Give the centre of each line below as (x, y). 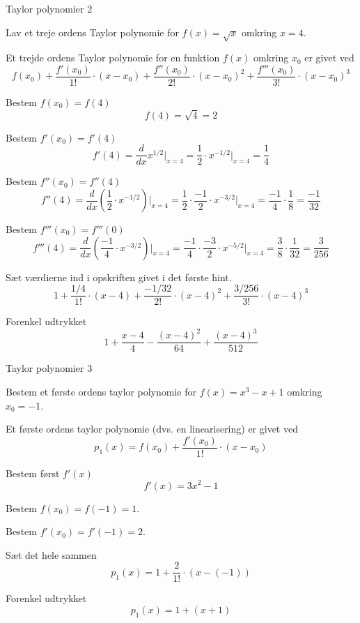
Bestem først (33, 473)
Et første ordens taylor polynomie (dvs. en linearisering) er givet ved (152, 429)
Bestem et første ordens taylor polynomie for (101, 392)
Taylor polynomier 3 (49, 368)
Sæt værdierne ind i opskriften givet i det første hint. (119, 277)
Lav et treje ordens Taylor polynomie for (92, 32)
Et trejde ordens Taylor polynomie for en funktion (113, 58)
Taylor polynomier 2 (49, 8)
